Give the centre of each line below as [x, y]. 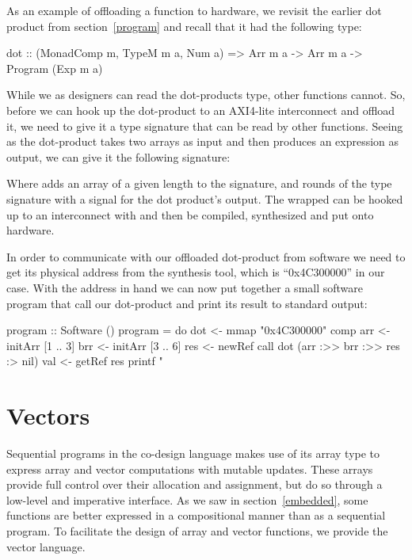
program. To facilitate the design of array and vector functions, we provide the [197, 530]
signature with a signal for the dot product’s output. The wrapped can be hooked [205, 198]
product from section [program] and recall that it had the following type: [184, 26]
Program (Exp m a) [55, 68]
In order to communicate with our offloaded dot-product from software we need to [206, 256]
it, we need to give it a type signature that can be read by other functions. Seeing [205, 126]
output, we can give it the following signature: [118, 156]
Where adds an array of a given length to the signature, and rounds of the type [199, 183]
